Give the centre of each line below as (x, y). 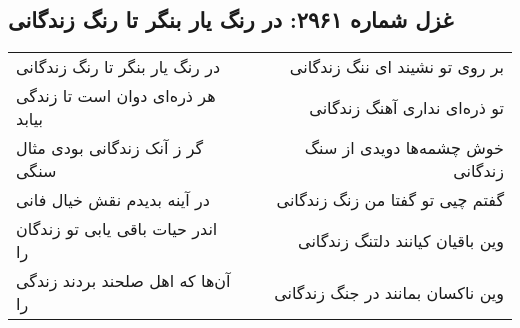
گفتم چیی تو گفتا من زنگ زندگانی (390, 200)
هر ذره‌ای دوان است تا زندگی (116, 96)
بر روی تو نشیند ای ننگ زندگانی (396, 67)
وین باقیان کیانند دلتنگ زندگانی (401, 240)
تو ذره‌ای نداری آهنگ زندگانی (406, 107)
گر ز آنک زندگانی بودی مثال (110, 148)
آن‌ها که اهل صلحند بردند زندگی (123, 281)
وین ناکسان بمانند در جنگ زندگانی (389, 292)
